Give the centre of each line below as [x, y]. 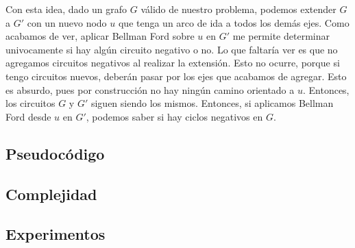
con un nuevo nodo [67, 22]
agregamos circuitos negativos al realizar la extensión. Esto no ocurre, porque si [173, 63]
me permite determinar [281, 36]
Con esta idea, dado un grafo [66, 9]
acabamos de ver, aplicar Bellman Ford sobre [100, 36]
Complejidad [51, 194]
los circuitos [30, 103]
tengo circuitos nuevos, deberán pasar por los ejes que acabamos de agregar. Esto [176, 76]
